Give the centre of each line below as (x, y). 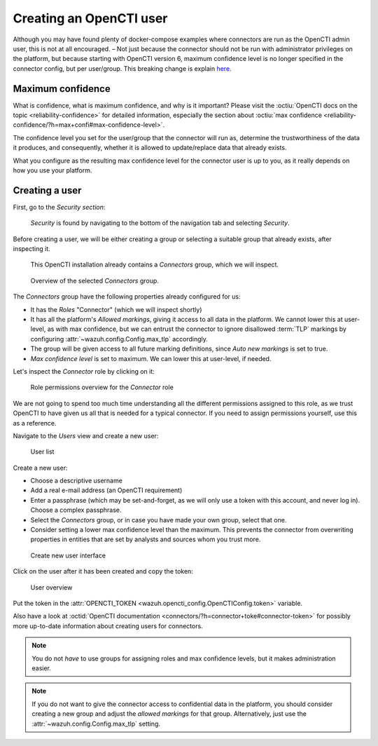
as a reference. (35, 423)
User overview (51, 587)
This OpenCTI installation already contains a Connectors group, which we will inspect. (155, 265)
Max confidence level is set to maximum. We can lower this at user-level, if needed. (151, 358)
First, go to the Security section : (59, 207)
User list (42, 452)
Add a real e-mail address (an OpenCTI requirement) (106, 490)
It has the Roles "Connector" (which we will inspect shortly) (116, 309)
